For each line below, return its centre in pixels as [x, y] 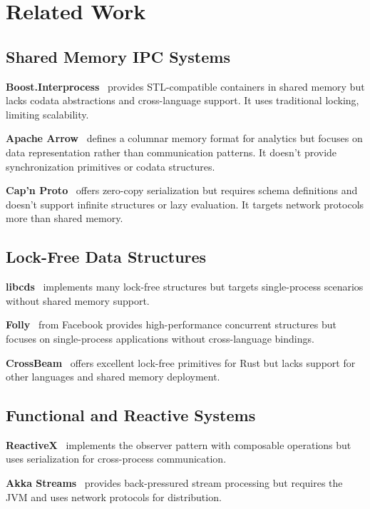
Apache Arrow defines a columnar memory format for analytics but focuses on [184, 138]
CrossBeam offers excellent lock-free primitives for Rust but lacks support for [181, 362]
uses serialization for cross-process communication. [116, 459]
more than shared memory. [65, 218]
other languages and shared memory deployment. [113, 377]
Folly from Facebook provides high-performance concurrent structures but [171, 324]
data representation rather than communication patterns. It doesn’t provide [171, 152]
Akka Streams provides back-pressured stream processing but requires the [174, 483]
